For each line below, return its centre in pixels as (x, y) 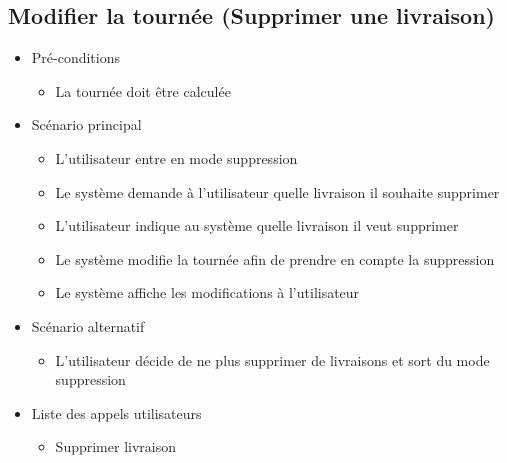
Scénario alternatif (88, 325)
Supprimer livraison (115, 446)
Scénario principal (86, 124)
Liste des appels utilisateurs (116, 412)
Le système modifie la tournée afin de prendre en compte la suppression (275, 258)
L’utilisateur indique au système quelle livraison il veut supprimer (257, 225)
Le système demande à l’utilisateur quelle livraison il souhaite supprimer (277, 191)
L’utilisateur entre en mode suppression (176, 157)
